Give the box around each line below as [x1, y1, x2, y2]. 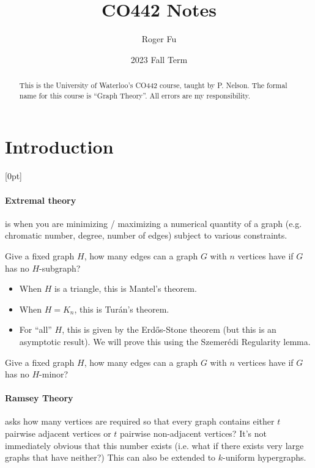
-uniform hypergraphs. [223, 451, 306, 464]
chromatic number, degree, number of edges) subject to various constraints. [5, 229, 287, 242]
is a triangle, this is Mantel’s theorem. [54, 282, 197, 295]
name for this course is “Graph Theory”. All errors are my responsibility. [19, 90, 251, 100]
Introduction [5, 134, 114, 159]
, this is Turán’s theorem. [74, 302, 169, 315]
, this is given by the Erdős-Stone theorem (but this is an [62, 323, 276, 336]
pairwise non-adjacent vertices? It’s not [120, 427, 267, 440]
